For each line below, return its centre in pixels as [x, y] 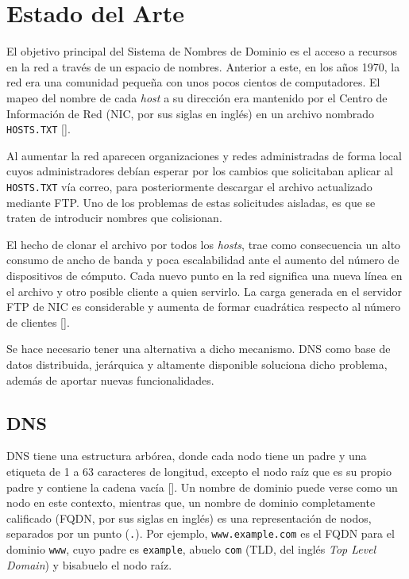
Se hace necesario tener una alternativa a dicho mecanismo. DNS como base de [199, 349]
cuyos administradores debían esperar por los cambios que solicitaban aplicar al [200, 171]
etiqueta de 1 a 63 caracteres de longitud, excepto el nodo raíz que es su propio [199, 471]
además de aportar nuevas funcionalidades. [110, 380]
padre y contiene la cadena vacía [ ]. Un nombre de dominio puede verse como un [202, 487]
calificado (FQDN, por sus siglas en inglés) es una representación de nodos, [189, 518]
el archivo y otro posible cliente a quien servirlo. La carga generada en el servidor [204, 291]
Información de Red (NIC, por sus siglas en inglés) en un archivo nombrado [191, 113]
